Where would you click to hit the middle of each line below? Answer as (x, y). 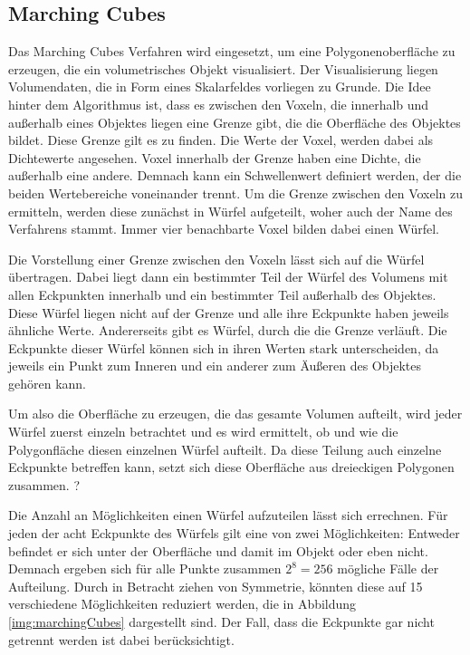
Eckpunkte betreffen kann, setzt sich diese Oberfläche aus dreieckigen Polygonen (231, 467)
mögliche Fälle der (388, 568)
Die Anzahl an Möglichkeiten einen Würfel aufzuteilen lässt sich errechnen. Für (228, 515)
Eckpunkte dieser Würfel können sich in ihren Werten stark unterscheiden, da (224, 347)
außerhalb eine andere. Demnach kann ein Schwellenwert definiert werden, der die (235, 175)
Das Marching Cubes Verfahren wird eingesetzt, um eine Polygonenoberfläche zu (232, 51)
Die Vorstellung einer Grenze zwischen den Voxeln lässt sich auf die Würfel (216, 259)
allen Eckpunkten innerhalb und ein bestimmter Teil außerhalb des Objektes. (222, 294)
